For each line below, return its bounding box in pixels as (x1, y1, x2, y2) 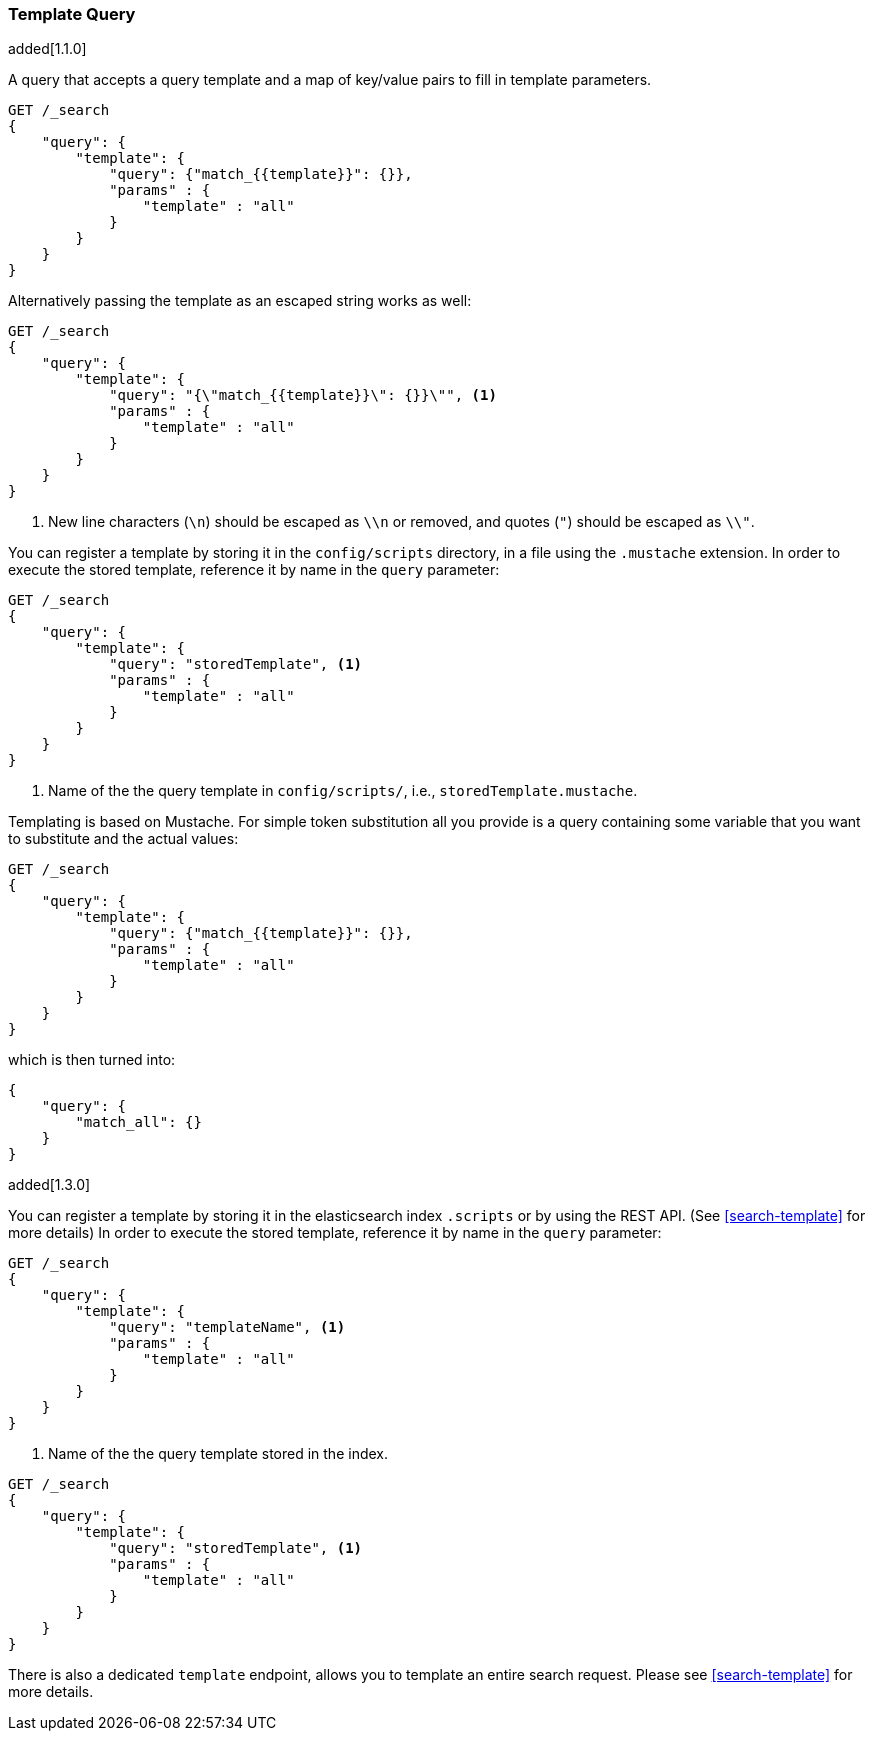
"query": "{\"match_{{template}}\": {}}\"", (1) (109, 387, 497, 404)
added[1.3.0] (8, 1176, 91, 1194)
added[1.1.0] (8, 40, 87, 58)
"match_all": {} (75, 1114, 202, 1131)
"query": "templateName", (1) (109, 1319, 346, 1336)
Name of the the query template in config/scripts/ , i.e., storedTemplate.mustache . (48, 782, 638, 800)
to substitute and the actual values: (8, 830, 239, 848)
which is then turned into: (8, 1051, 176, 1069)
